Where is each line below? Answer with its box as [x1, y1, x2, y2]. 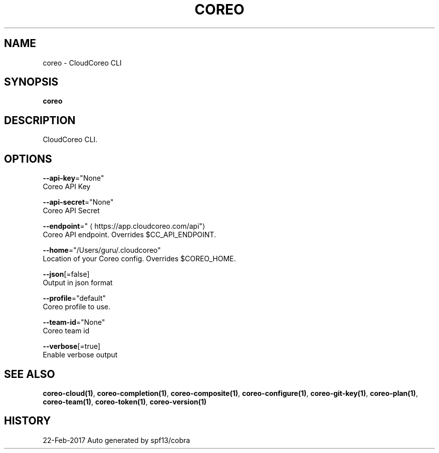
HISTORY [4, 414, 51, 427]
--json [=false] [43, 270, 90, 279]
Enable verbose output [43, 350, 118, 359]
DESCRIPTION [4, 114, 76, 127]
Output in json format [43, 278, 113, 287]
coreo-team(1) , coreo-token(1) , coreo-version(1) [43, 397, 207, 406]
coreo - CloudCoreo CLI [43, 58, 122, 67]
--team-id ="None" [43, 318, 105, 327]
